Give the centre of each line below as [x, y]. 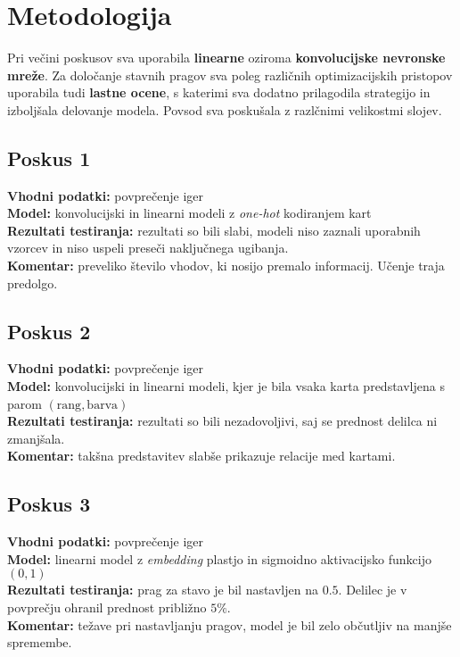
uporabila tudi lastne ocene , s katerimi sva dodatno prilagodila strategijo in [219, 92]
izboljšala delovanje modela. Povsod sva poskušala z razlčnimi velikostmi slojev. [225, 109]
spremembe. [40, 642]
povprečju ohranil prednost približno [107, 607]
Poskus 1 [49, 158]
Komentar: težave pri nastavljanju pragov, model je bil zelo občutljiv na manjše [230, 624]
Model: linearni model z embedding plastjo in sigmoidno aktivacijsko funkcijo [220, 558]
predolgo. [33, 283]
